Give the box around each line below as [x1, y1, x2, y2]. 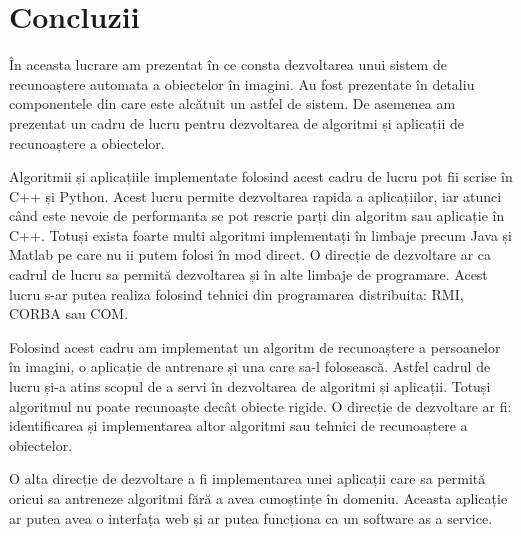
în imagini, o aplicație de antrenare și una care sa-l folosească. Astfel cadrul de [9, 356, 491, 377]
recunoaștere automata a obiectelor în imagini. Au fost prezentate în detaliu [9, 73, 475, 94]
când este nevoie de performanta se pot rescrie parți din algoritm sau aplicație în [9, 205, 505, 226]
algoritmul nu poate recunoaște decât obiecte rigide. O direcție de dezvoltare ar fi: [9, 395, 512, 416]
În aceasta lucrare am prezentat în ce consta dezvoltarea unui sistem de [9, 54, 447, 75]
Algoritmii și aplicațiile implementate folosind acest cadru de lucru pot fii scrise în [9, 166, 513, 187]
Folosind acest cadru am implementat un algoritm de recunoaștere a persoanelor [9, 336, 501, 357]
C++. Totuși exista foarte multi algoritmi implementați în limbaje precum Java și [9, 224, 512, 245]
